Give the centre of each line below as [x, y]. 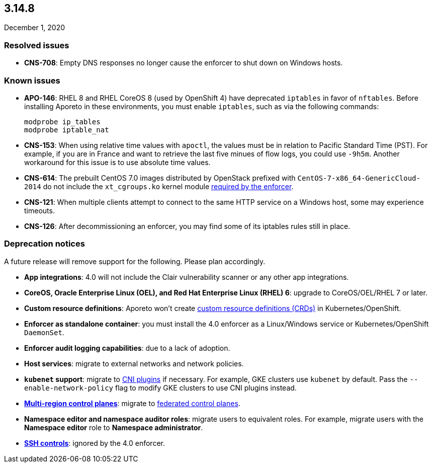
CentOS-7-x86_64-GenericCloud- [359, 178]
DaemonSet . [44, 332]
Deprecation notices [45, 244]
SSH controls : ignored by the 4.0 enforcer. [95, 443]
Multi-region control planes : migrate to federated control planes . [132, 403]
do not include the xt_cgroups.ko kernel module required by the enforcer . [168, 186]
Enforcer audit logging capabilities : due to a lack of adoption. [127, 348]
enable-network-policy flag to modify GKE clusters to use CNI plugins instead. [160, 387]
